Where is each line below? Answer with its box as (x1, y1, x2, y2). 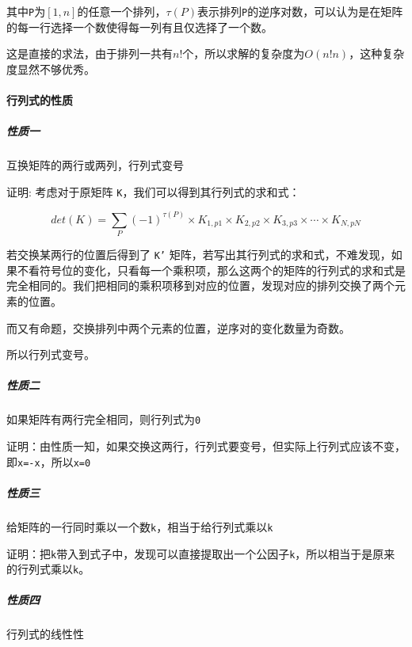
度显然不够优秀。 (6, 60, 95, 77)
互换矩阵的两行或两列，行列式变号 (6, 157, 184, 173)
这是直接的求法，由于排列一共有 (6, 45, 173, 62)
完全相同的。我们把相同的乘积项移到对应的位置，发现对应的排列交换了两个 (6, 277, 395, 294)
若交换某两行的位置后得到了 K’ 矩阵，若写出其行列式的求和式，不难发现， (6, 246, 391, 263)
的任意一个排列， (77, 3, 166, 19)
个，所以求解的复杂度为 (182, 45, 305, 62)
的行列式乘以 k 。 (6, 561, 90, 577)
